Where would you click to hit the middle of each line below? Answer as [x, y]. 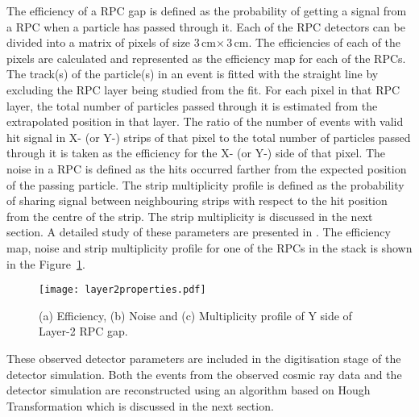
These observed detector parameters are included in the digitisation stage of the [204, 358]
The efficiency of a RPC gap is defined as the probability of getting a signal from [207, 10]
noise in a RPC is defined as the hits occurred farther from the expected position [207, 168]
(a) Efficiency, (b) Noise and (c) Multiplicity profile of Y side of [195, 315]
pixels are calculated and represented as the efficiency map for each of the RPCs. [206, 58]
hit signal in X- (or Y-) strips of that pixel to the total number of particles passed [209, 137]
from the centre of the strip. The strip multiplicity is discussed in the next [190, 216]
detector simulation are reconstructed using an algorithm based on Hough [189, 390]
